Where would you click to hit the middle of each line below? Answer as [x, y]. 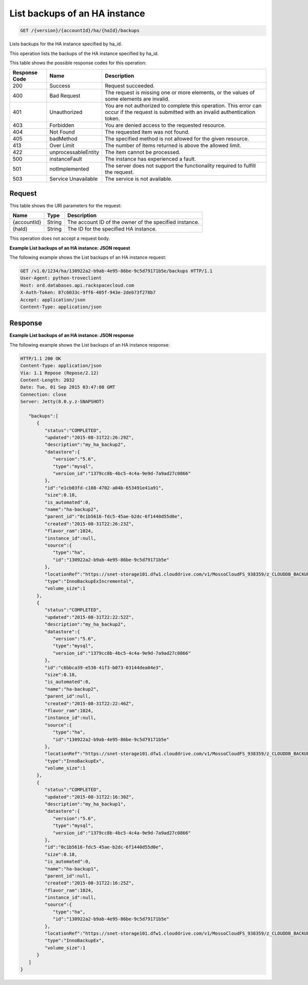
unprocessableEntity [74, 153]
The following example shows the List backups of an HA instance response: [90, 345]
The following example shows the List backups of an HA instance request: [88, 257]
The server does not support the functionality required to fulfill [180, 166]
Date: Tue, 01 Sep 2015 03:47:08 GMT [68, 387]
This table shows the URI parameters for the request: [65, 205]
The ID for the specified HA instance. [112, 229]
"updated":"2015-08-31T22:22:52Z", [89, 617]
